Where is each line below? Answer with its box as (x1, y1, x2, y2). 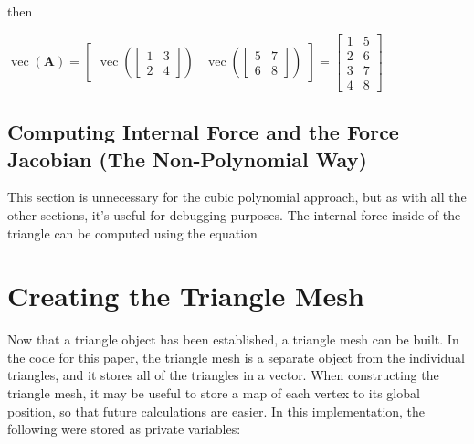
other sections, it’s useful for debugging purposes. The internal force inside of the (7, 205, 461, 224)
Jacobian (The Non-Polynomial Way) (7, 144, 367, 173)
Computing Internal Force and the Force (7, 118, 399, 146)
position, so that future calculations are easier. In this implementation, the (7, 401, 426, 420)
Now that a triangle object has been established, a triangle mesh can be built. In (7, 330, 459, 349)
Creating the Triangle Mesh (7, 277, 364, 314)
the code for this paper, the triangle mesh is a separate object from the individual (7, 347, 466, 366)
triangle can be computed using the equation (7, 223, 258, 242)
